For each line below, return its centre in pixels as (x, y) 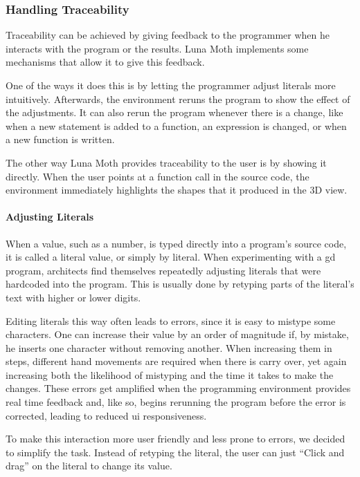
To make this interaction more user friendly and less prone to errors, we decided (175, 439)
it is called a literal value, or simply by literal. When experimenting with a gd (171, 257)
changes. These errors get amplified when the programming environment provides (178, 388)
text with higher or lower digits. (73, 297)
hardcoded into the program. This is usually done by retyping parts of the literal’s (180, 284)
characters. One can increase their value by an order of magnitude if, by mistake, (177, 334)
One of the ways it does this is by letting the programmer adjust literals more (171, 85)
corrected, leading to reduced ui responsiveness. (106, 415)
